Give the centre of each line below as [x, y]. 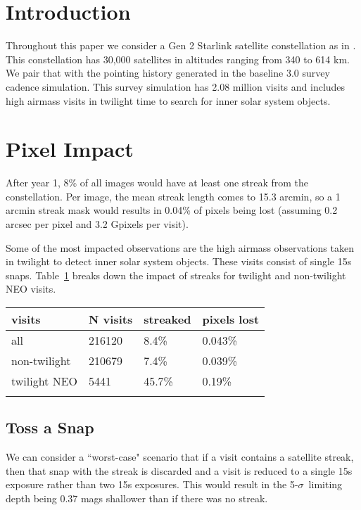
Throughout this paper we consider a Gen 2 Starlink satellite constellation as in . [181, 45]
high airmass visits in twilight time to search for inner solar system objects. [168, 100]
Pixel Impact [70, 149]
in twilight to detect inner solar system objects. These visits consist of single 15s [179, 261]
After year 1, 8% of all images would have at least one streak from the [157, 183]
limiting [325, 484]
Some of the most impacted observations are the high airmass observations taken [180, 247]
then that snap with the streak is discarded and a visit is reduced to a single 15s [179, 470]
